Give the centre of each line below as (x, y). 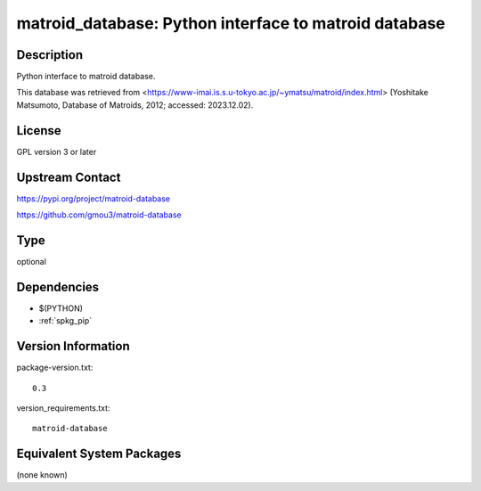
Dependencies (58, 286)
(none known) (42, 475)
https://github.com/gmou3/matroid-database (99, 215)
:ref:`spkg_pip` (65, 321)
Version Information (73, 346)
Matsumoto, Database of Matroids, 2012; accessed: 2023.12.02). (135, 105)
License (39, 131)
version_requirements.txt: (63, 408)
